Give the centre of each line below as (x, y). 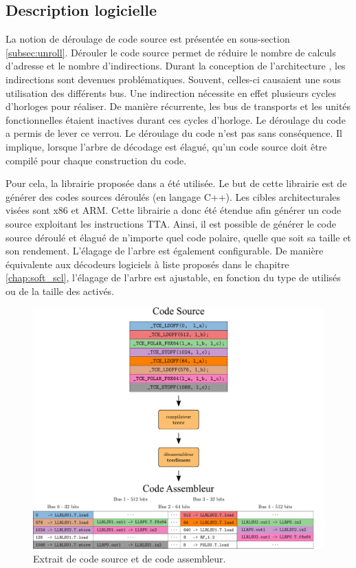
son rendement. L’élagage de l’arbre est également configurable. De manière (165, 251)
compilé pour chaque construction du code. (96, 160)
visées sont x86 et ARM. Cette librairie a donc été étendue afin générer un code (174, 210)
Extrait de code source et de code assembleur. (130, 558)
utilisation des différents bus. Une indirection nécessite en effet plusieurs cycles (171, 92)
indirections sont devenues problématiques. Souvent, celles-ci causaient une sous (173, 79)
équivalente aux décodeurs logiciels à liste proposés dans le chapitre (147, 264)
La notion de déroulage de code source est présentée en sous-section (148, 39)
